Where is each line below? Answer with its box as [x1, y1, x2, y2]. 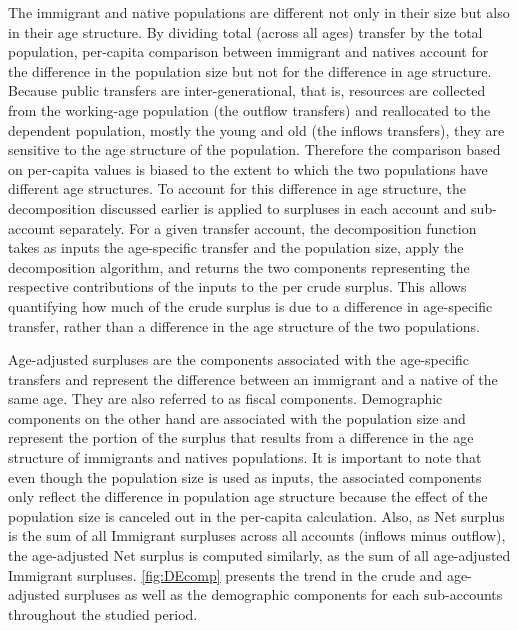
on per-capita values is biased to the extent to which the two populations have [8, 158, 488, 179]
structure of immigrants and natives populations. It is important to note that [8, 447, 482, 468]
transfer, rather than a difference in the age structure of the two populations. [8, 315, 480, 336]
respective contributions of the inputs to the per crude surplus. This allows [8, 276, 467, 297]
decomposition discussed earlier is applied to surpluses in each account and [8, 197, 467, 218]
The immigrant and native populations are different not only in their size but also [8, 2, 510, 22]
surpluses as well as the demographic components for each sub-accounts [64, 584, 503, 605]
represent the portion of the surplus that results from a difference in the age [8, 427, 474, 448]
